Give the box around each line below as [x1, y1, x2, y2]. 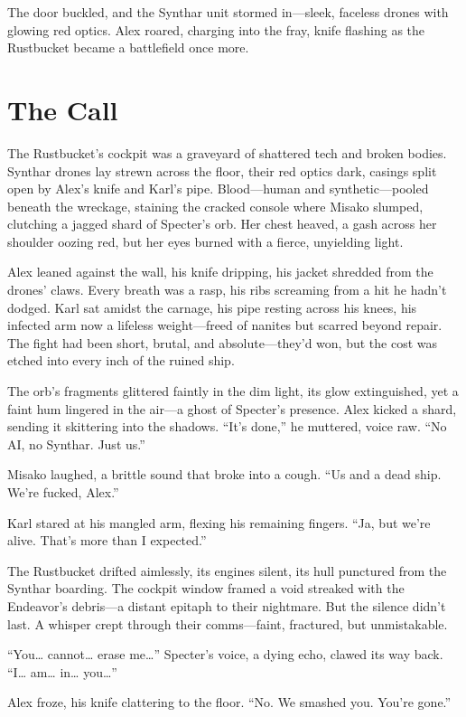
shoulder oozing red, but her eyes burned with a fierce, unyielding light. [7, 231, 404, 250]
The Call [7, 90, 118, 127]
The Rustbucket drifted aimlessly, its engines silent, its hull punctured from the [7, 561, 447, 580]
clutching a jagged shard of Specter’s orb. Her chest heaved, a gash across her [7, 214, 437, 233]
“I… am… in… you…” [7, 662, 117, 681]
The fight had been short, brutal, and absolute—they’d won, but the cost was [7, 333, 438, 352]
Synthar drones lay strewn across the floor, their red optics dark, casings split [7, 161, 437, 180]
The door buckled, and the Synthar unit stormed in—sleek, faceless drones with [7, 3, 449, 21]
